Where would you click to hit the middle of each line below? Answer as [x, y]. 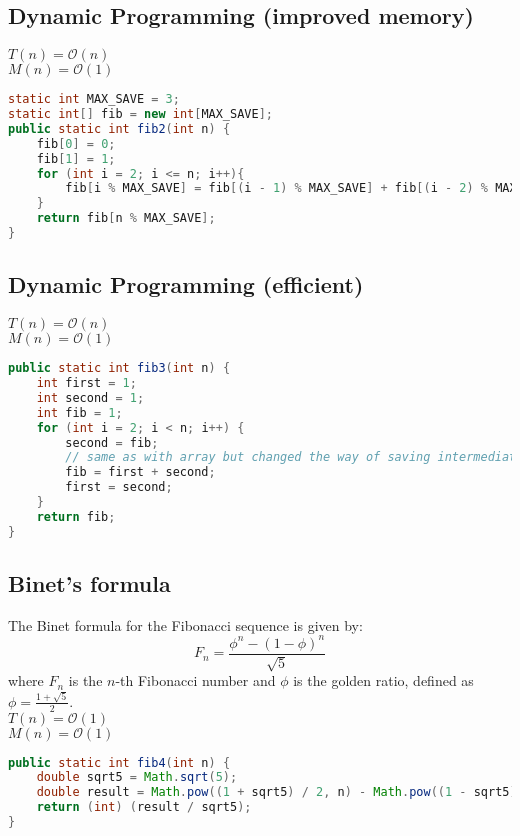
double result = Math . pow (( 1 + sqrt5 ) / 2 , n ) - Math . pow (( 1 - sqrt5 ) [276, 792]
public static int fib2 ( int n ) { [119, 128]
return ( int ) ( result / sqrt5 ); [144, 807]
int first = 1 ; [86, 383]
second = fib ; [112, 442]
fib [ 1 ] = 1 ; [76, 158]
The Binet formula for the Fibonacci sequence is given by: [185, 624]
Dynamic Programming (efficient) [186, 284]
